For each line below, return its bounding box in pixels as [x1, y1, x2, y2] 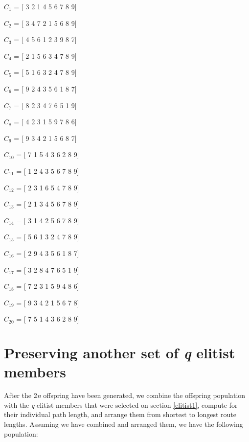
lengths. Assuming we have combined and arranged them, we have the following [4, 419, 243, 429]
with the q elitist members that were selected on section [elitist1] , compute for [4, 399, 238, 410]
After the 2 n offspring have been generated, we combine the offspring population [4, 390, 246, 400]
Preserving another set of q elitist [4, 343, 235, 363]
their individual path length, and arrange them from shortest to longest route [4, 409, 236, 419]
